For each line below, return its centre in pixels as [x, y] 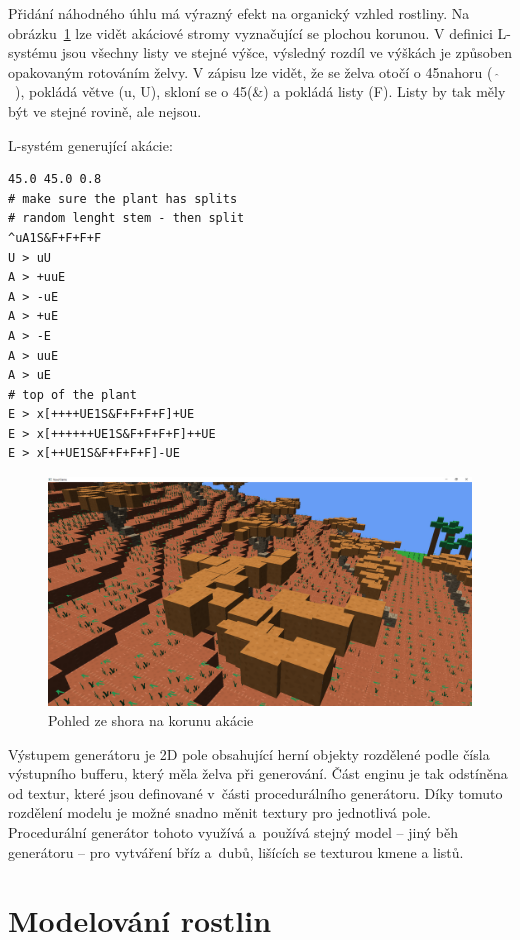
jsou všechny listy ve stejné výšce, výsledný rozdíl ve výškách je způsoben [286, 52]
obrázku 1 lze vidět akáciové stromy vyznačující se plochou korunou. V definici [250, 32]
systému [33, 52]
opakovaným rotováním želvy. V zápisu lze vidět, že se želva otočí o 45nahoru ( [250, 71]
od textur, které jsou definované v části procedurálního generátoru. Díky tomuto [255, 792]
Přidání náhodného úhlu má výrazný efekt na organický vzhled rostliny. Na [239, 13]
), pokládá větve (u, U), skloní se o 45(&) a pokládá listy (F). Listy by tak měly [260, 91]
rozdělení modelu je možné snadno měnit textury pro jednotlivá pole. [219, 812]
